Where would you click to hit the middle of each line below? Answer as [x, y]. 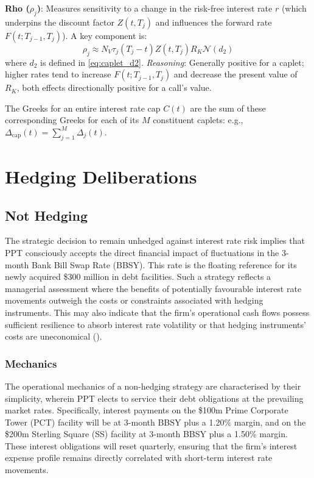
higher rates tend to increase [58, 74]
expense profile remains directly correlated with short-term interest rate [139, 458]
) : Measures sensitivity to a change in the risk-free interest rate [155, 8]
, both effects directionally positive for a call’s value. [114, 87]
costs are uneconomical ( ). [54, 336]
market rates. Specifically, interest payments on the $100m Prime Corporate [147, 410]
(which [294, 8]
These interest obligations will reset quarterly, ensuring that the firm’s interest [151, 445]
